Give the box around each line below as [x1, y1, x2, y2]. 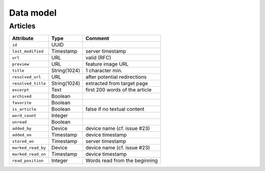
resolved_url [12, 74, 41, 79]
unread [12, 119, 27, 124]
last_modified [12, 49, 44, 54]
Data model [9, 7, 57, 18]
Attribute [12, 35, 34, 42]
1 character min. [85, 67, 123, 74]
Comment [85, 35, 109, 42]
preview [12, 61, 29, 67]
